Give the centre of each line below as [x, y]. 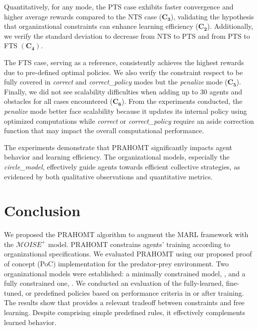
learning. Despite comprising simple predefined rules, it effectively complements [125, 312]
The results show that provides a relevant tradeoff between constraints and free [124, 302]
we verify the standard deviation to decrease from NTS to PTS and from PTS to [127, 36]
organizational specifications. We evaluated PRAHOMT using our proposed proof [128, 254]
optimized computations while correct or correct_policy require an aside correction [129, 121]
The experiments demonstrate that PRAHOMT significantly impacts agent [118, 147]
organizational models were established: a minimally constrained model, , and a [125, 273]
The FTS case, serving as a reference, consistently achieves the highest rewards [124, 62]
